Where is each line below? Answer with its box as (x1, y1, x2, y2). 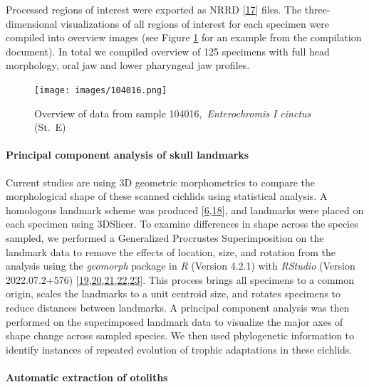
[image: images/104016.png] (34, 85, 167, 95)
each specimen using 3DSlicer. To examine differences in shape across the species (6, 216, 358, 231)
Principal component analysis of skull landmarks (6, 147, 249, 162)
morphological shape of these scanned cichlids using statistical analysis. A (6, 189, 328, 203)
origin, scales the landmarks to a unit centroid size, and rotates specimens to (6, 286, 341, 301)
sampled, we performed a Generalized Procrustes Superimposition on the (6, 230, 324, 245)
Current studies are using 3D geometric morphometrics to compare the (6, 174, 315, 189)
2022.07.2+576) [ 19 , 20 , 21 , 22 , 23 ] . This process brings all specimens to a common (6, 272, 355, 287)
